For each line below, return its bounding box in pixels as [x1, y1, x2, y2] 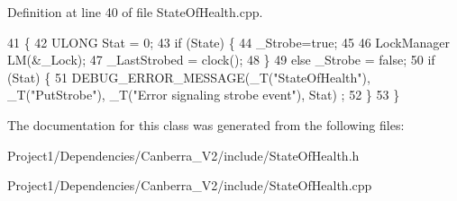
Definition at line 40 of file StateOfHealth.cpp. [7, 3, 263, 21]
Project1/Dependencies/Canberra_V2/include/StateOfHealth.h [7, 145, 360, 164]
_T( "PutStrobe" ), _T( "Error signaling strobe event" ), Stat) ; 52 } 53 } [7, 85, 400, 104]
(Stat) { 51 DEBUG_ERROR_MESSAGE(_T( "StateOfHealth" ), [7, 67, 370, 86]
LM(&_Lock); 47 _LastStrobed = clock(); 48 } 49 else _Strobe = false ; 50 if [7, 50, 435, 69]
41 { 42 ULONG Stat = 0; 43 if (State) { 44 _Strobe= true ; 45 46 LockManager [7, 32, 451, 51]
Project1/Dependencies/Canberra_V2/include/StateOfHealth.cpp [7, 176, 372, 195]
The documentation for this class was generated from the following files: [7, 115, 405, 134]
